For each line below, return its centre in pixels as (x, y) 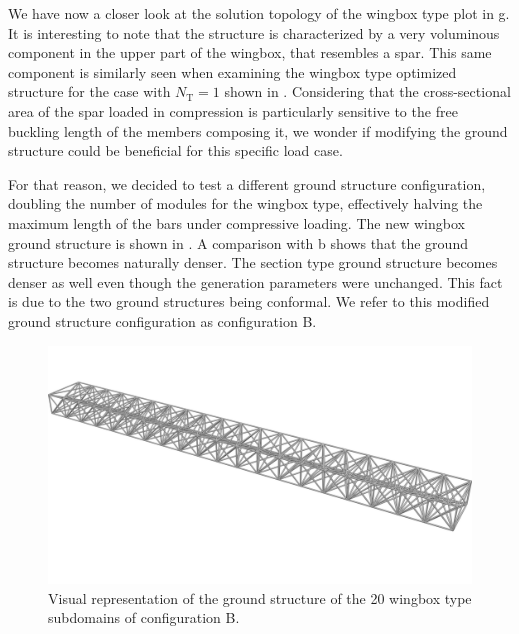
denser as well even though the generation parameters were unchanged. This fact (255, 281)
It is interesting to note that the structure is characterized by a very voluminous (254, 32)
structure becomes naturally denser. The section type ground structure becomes (253, 262)
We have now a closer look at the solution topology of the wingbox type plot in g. (259, 13)
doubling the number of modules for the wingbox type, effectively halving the (245, 203)
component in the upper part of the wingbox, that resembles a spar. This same (250, 52)
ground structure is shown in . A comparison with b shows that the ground (238, 242)
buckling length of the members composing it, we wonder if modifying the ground (258, 130)
